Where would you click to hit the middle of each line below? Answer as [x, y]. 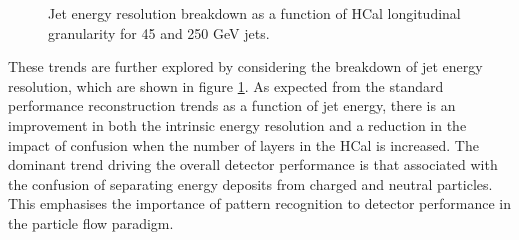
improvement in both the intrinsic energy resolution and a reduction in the [237, 124]
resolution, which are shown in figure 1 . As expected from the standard [226, 85]
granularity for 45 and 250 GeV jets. [159, 32]
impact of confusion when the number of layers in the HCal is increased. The [243, 144]
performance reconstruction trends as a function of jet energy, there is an [232, 105]
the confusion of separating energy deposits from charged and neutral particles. [250, 183]
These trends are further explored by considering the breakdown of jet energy [245, 66]
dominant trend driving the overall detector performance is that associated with [253, 164]
